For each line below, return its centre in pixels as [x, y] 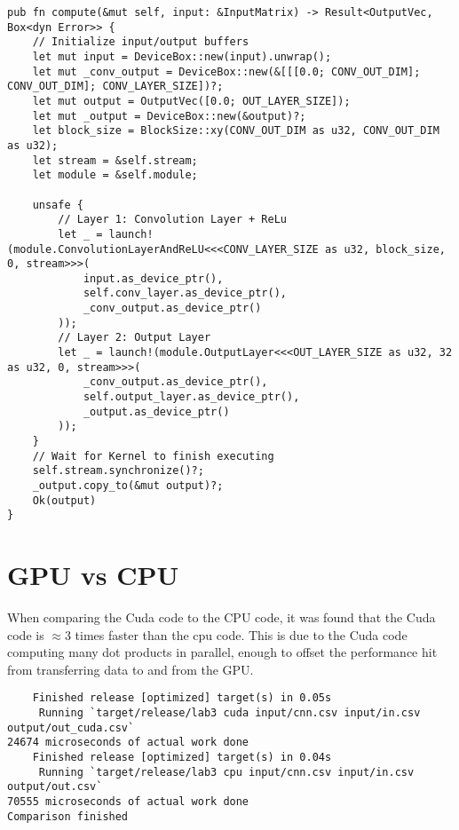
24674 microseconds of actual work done [128, 743]
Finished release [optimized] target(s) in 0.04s [182, 758]
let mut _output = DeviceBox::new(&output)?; [169, 116]
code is [26, 634]
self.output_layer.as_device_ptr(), [191, 397]
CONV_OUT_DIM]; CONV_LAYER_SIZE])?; [115, 87]
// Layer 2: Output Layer [135, 338]
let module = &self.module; [115, 175]
